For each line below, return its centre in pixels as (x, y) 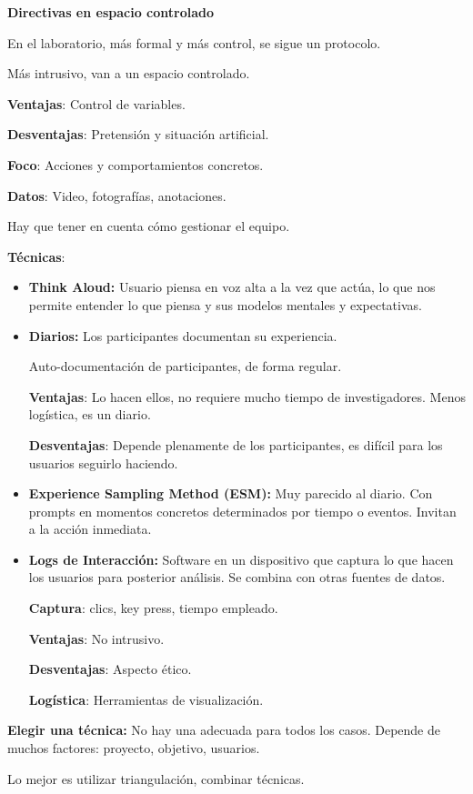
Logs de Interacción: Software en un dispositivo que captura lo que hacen (241, 559)
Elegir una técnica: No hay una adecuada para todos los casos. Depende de (224, 730)
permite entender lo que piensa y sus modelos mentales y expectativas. (225, 304)
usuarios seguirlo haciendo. (103, 462)
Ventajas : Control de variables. (96, 103)
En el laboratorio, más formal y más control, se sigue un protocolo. (194, 42)
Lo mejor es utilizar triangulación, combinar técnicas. (156, 778)
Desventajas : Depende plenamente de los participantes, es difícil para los (236, 444)
